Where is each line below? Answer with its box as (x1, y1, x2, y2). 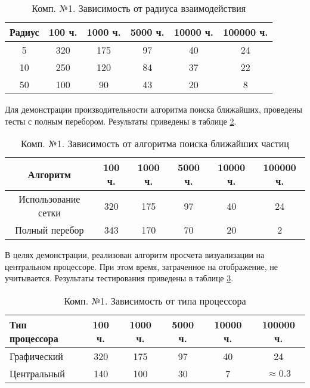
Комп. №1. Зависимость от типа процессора (64, 293, 246, 308)
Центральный (10, 366, 65, 380)
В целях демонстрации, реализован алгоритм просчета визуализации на (5, 249, 265, 261)
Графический (10, 349, 63, 363)
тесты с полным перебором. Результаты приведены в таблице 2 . (5, 114, 237, 127)
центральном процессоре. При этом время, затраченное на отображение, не (5, 260, 278, 272)
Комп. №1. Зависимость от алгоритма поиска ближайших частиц (21, 136, 289, 151)
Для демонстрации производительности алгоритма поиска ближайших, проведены (5, 103, 302, 115)
